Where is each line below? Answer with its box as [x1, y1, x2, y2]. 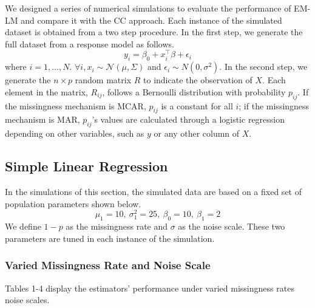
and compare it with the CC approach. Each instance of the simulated [21, 13, 282, 26]
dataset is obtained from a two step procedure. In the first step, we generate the [5, 26, 303, 38]
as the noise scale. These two [178, 220, 285, 233]
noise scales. [5, 293, 50, 306]
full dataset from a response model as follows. [5, 37, 174, 50]
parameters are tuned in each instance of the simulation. [5, 231, 215, 244]
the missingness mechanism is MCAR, [5, 99, 146, 112]
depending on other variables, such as [5, 127, 144, 140]
